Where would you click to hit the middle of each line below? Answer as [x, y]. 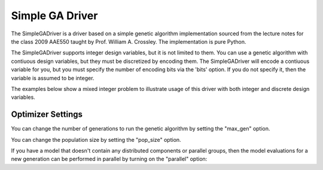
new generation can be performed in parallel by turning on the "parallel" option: [109, 159]
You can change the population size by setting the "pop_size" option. [96, 139]
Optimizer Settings [47, 115]
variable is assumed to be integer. [53, 78]
